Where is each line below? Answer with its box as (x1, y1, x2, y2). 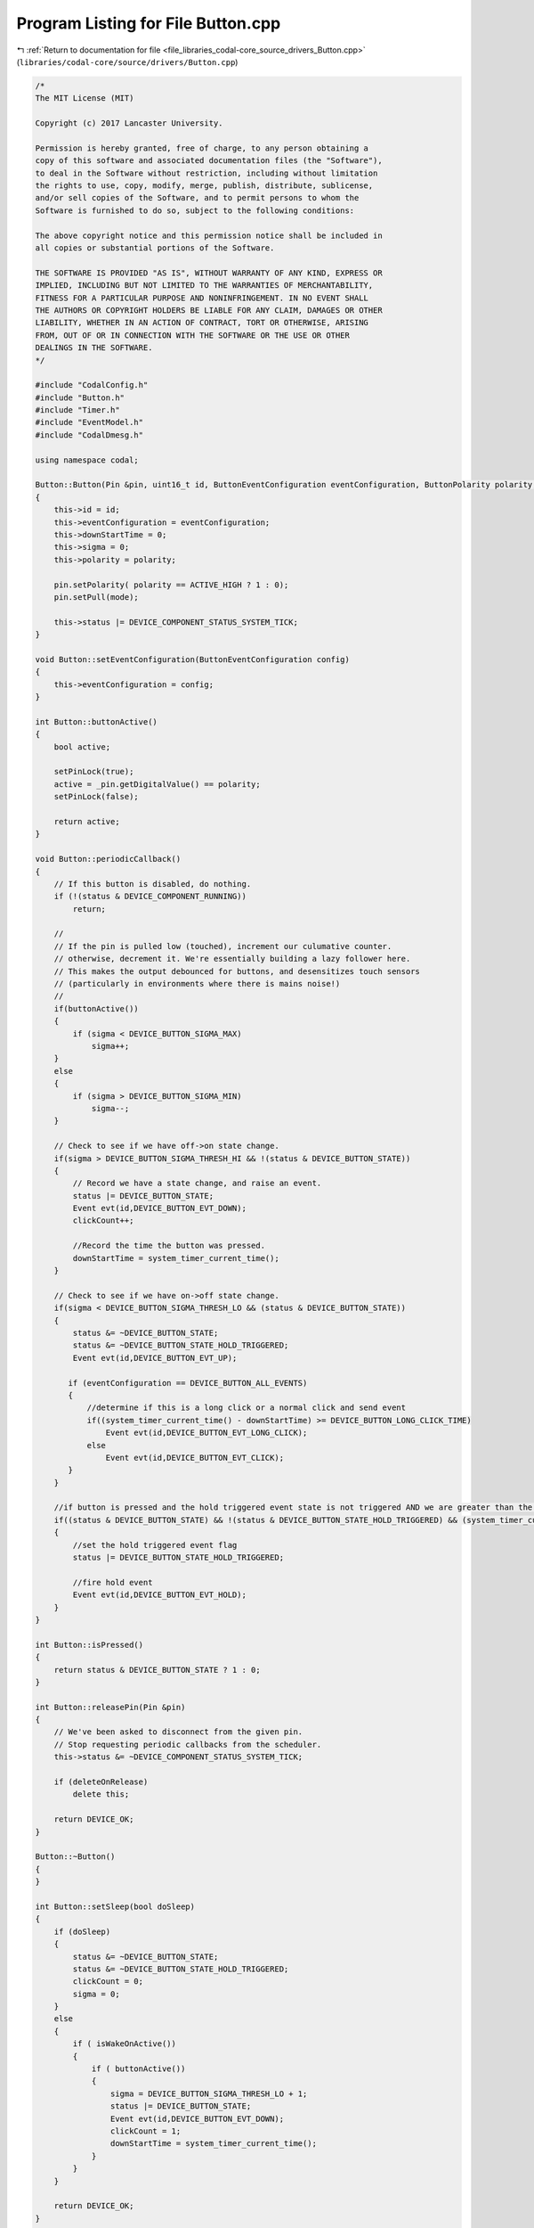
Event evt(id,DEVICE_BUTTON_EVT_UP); (72, 1353, 238, 1363)
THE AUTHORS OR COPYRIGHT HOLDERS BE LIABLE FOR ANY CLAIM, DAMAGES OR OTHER (35, 305, 383, 315)
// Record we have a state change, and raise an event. (72, 1178, 322, 1189)
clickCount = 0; (72, 1977, 144, 1986)
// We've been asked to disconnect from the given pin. (53, 1727, 303, 1737)
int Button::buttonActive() (35, 717, 158, 726)
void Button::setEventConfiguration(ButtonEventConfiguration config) (35, 654, 351, 664)
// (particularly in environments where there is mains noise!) (53, 979, 341, 989)
